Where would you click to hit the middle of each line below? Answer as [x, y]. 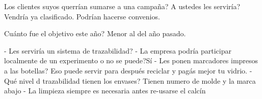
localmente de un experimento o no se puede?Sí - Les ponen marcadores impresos [131, 60]
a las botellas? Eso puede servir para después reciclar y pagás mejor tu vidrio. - [128, 70]
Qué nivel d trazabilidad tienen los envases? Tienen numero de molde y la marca [130, 80]
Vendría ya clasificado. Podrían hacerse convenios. [82, 16]
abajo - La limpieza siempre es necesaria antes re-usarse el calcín [105, 91]
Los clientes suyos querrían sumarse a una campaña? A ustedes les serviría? [122, 6]
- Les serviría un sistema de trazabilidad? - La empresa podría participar [118, 50]
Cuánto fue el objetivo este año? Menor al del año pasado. [95, 33]
